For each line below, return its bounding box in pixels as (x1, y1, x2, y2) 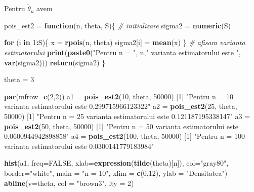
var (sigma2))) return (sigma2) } (4, 57, 106, 67)
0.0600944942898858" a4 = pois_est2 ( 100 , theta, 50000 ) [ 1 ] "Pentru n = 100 (4, 131, 245, 141)
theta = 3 (4, 74, 34, 85)
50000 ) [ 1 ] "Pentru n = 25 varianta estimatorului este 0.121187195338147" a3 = (4, 110, 250, 121)
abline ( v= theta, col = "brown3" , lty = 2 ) (4, 177, 134, 188)
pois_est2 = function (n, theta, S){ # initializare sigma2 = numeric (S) (4, 20, 231, 30)
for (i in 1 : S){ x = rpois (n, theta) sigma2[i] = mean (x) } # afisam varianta (4, 37, 245, 48)
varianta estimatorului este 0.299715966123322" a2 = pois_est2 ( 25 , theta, (4, 101, 237, 111)
